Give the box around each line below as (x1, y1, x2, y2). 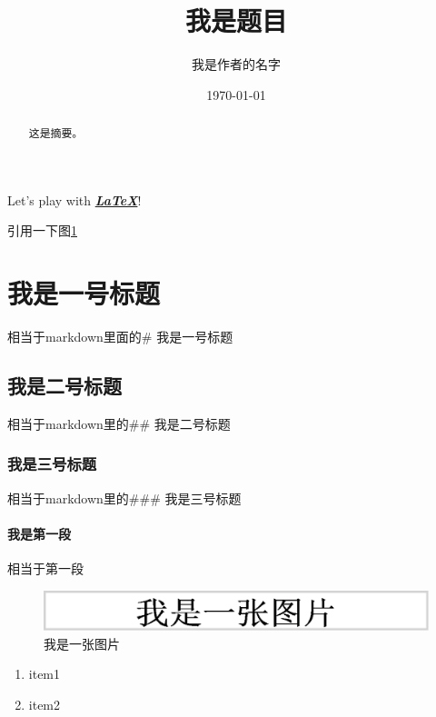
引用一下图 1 (7, 221, 77, 240)
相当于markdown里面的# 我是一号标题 (7, 327, 233, 346)
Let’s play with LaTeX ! (7, 190, 142, 209)
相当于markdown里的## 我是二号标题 (7, 413, 231, 433)
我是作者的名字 (192, 55, 281, 74)
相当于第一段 (7, 559, 84, 578)
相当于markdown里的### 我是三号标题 (7, 488, 242, 507)
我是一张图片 (44, 633, 120, 652)
